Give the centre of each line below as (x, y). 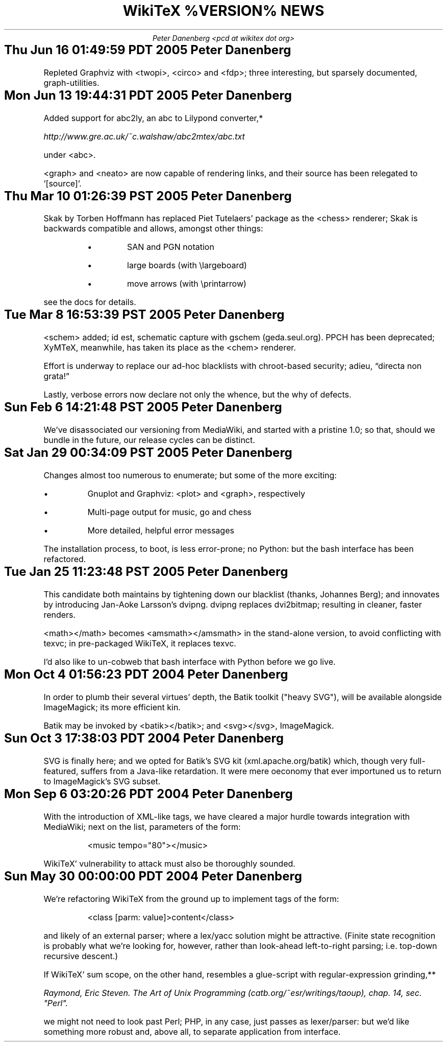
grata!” (57, 376)
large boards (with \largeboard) (187, 265)
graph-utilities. (71, 83)
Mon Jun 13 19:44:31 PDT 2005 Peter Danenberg (148, 95)
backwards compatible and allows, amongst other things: (153, 229)
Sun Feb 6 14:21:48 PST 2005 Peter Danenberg (143, 407)
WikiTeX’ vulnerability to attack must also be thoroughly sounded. (169, 863)
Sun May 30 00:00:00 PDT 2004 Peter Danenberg (153, 876)
